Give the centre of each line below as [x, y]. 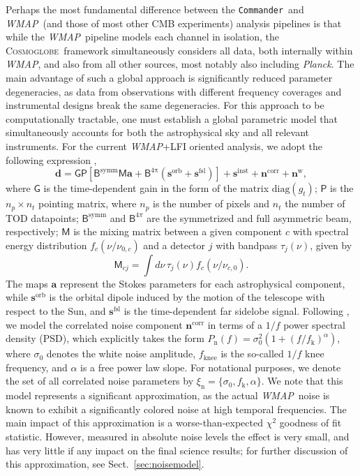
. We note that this [302, 381]
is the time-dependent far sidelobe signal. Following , [237, 311]
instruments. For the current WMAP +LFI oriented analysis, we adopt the [164, 146]
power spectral [314, 324]
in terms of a [235, 324]
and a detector [174, 245]
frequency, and [37, 367]
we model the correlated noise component [94, 324]
